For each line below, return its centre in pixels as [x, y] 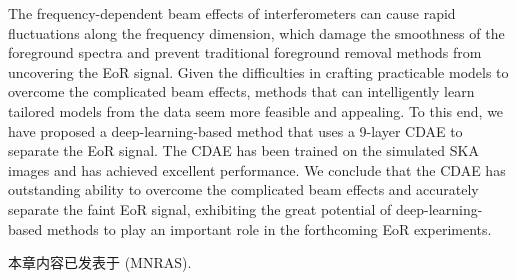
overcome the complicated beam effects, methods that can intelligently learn [241, 91]
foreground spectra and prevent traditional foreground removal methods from [245, 52]
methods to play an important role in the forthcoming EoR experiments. [269, 228]
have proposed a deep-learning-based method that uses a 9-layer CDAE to [235, 130]
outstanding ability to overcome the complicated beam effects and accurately [243, 189]
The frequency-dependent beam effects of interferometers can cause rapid [232, 13]
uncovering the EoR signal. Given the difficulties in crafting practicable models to [258, 71]
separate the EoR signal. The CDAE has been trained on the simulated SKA [243, 150]
